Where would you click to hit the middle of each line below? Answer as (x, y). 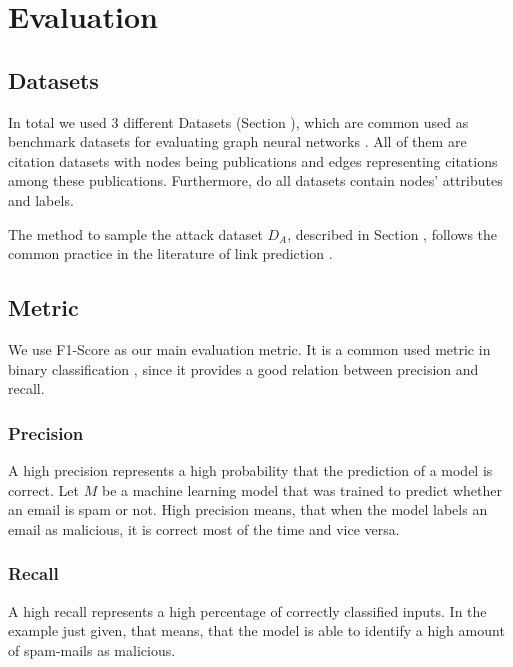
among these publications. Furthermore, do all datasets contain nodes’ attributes (255, 180)
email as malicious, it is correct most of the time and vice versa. (204, 528)
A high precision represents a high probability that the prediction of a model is (250, 469)
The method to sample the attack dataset (135, 233)
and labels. (41, 199)
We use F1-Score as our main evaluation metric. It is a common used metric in (249, 348)
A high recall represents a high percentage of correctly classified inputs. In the (247, 610)
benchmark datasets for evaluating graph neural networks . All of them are (237, 141)
